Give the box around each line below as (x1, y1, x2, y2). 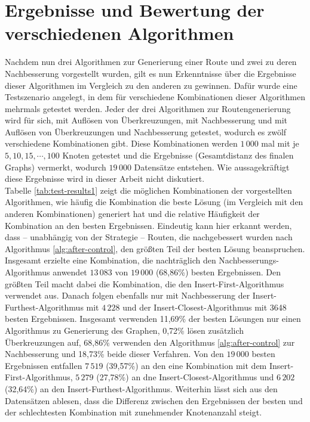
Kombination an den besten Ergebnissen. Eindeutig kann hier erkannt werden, (5, 219, 292, 231)
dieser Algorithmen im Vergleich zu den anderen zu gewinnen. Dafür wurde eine (5, 79, 297, 91)
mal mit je (261, 137, 299, 150)
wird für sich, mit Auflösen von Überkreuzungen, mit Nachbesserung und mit (5, 114, 288, 126)
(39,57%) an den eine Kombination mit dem (106, 359, 267, 371)
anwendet (53, 266, 87, 278)
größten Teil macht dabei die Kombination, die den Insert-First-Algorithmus (5, 277, 284, 290)
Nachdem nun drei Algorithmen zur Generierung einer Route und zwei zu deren (5, 55, 297, 68)
